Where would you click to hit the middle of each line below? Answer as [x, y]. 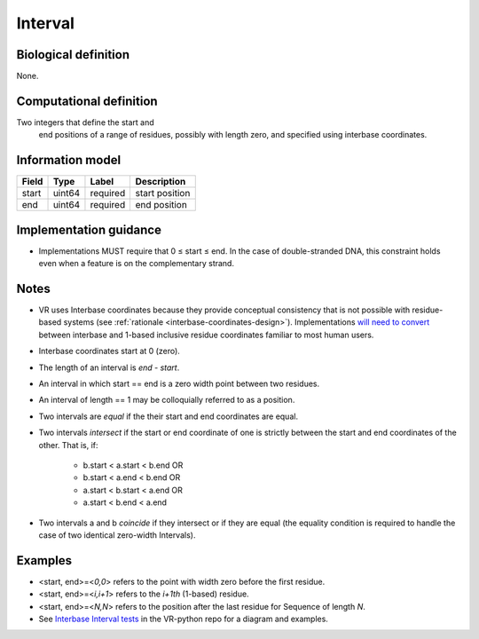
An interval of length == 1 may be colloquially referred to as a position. [167, 400]
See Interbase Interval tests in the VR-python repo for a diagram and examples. [183, 619]
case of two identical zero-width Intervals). [117, 535]
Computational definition [87, 101]
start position [163, 193]
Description [161, 182]
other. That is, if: [68, 445]
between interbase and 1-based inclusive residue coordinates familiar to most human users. [206, 335]
